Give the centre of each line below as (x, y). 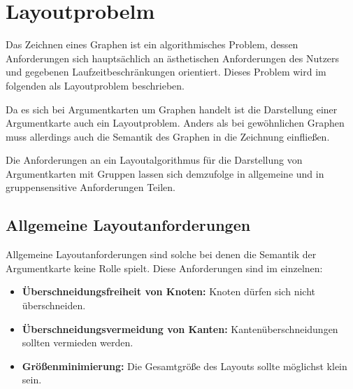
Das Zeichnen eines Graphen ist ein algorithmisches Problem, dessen (152, 44)
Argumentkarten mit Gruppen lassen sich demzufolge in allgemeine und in (165, 173)
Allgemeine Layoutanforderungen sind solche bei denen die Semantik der (161, 254)
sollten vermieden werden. (78, 342)
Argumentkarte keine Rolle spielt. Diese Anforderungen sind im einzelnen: (164, 268)
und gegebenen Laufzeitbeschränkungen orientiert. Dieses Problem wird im (166, 72)
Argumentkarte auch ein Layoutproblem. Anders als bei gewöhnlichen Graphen (175, 123)
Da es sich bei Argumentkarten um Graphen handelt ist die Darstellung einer (172, 109)
